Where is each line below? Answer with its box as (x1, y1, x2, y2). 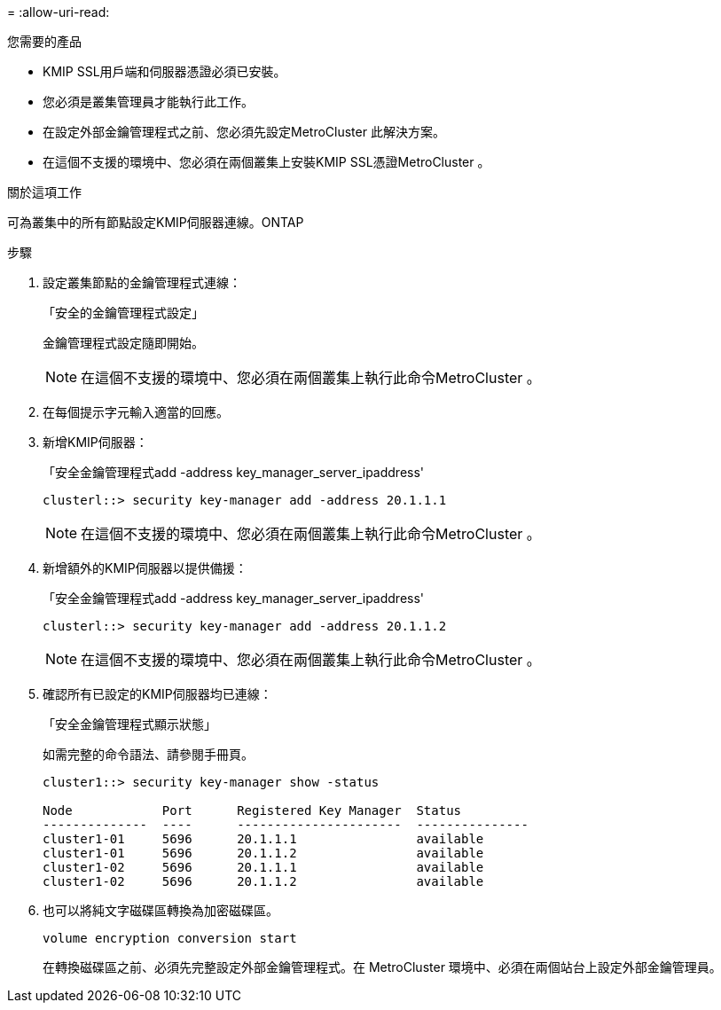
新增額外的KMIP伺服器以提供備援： (43, 560, 247, 575)
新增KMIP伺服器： (43, 435, 148, 450)
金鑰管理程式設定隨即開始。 (43, 335, 204, 350)
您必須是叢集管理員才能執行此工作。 (43, 94, 254, 109)
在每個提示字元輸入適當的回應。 (43, 404, 229, 419)
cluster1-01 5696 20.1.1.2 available (43, 846, 484, 860)
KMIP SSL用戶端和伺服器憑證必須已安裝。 (43, 64, 286, 79)
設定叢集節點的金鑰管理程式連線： (43, 275, 241, 290)
